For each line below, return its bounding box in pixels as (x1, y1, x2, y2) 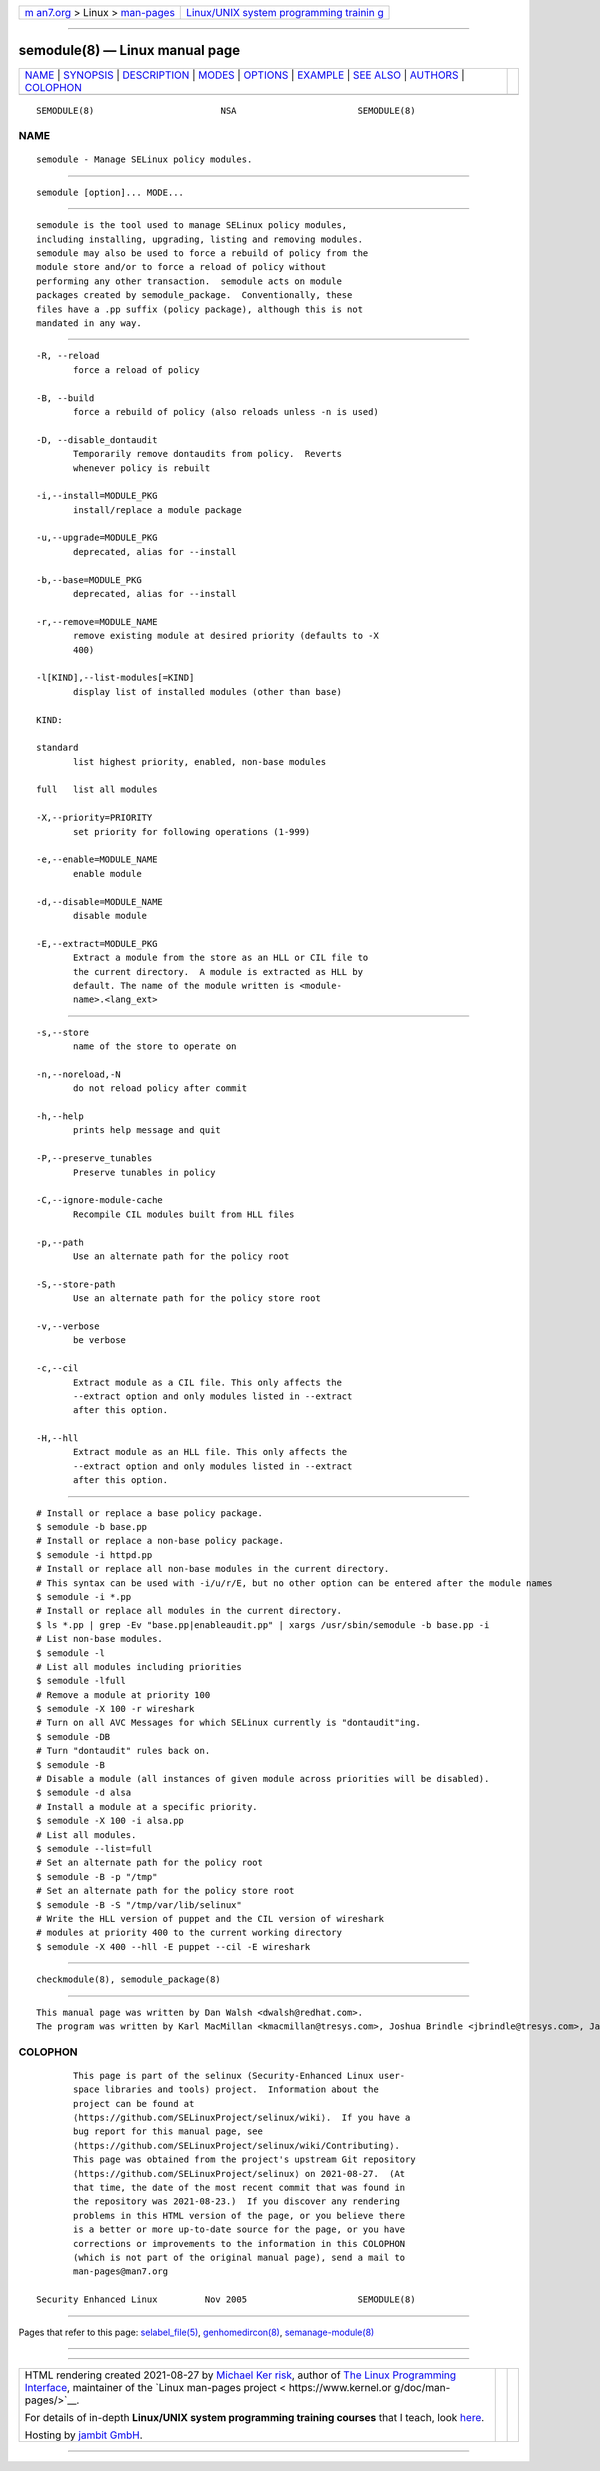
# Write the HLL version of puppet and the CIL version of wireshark (36, 1913, 385, 1924)
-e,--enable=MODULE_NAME (36, 854, 158, 865)
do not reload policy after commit (73, 1083, 248, 1094)
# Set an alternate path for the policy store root (36, 1885, 295, 1897)
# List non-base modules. (36, 1633, 164, 1645)
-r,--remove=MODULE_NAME (36, 616, 158, 627)
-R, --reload (36, 350, 100, 362)
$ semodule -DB (36, 1731, 111, 1742)
